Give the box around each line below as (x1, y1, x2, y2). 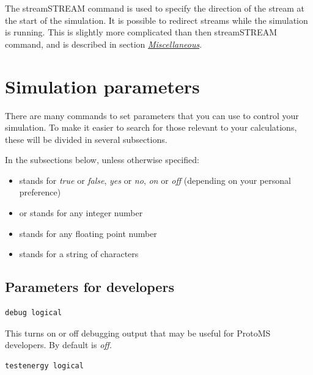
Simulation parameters (5, 73, 200, 98)
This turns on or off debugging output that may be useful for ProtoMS (5, 326, 271, 339)
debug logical (5, 308, 62, 318)
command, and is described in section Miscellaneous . (5, 37, 202, 50)
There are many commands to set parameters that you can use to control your (5, 109, 299, 122)
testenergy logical (5, 361, 84, 370)
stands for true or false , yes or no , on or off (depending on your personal (19, 173, 291, 186)
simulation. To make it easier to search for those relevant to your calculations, (5, 121, 297, 134)
